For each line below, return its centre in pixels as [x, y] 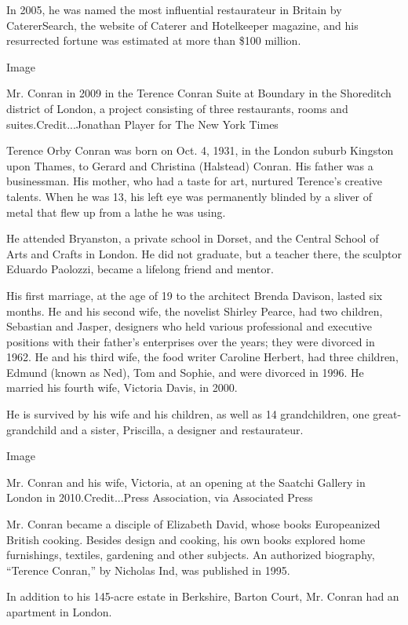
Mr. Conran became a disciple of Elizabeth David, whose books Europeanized [193, 524]
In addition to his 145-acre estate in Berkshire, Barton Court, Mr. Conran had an [203, 596]
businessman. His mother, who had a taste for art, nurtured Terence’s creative [195, 181]
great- [387, 414]
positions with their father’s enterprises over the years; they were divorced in [191, 341]
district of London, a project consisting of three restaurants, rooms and [177, 108]
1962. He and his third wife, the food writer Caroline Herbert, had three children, [202, 357]
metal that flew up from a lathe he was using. [116, 212]
